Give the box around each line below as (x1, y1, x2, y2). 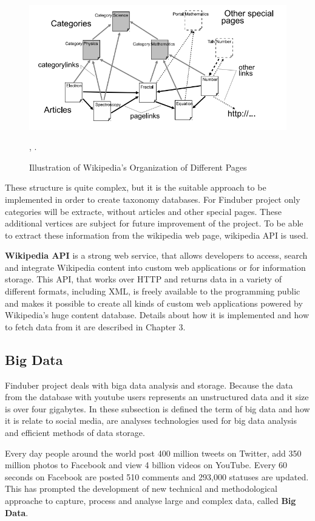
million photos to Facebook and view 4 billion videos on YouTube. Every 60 (5, 458, 287, 471)
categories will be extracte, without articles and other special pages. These (5, 205, 282, 217)
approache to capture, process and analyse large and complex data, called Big (5, 494, 296, 506)
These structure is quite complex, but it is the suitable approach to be (5, 181, 266, 194)
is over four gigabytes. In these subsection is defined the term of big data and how (5, 402, 310, 415)
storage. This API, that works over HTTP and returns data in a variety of (5, 273, 282, 285)
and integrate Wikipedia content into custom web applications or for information (5, 260, 306, 273)
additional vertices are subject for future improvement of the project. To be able (5, 217, 303, 230)
